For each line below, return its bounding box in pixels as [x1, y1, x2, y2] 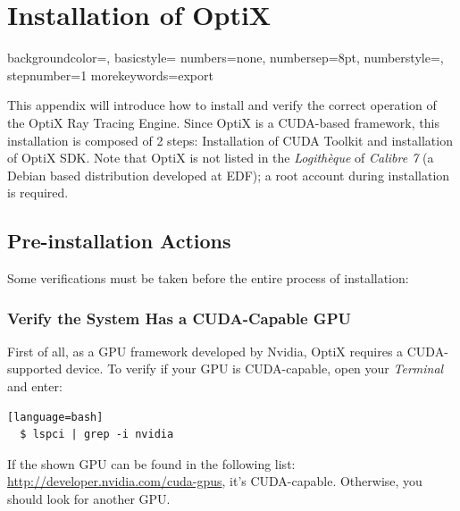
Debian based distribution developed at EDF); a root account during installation [7, 165, 450, 184]
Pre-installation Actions [7, 227, 231, 255]
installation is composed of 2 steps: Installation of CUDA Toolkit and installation [7, 130, 453, 149]
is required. [7, 183, 69, 202]
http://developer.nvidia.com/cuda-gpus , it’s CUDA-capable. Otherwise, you [7, 472, 422, 490]
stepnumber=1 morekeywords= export [7, 65, 213, 84]
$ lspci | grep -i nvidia [20, 428, 174, 441]
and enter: [7, 377, 63, 396]
